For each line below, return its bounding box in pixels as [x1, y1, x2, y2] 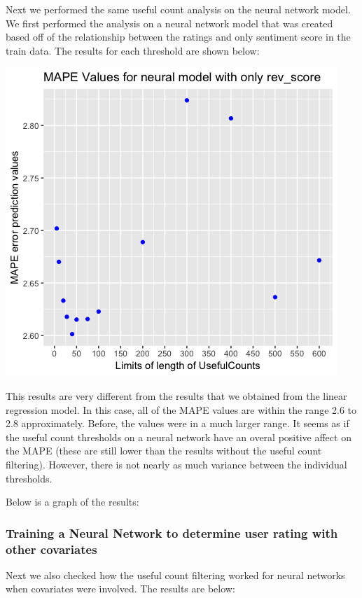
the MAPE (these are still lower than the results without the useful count [6, 443, 322, 458]
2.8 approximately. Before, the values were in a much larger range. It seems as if [6, 416, 349, 431]
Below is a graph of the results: [6, 494, 139, 509]
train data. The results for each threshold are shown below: [6, 43, 260, 57]
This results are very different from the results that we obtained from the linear [6, 388, 347, 403]
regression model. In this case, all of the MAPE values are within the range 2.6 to [6, 402, 357, 417]
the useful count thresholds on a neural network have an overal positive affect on [6, 429, 351, 444]
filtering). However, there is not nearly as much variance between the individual [6, 457, 347, 471]
